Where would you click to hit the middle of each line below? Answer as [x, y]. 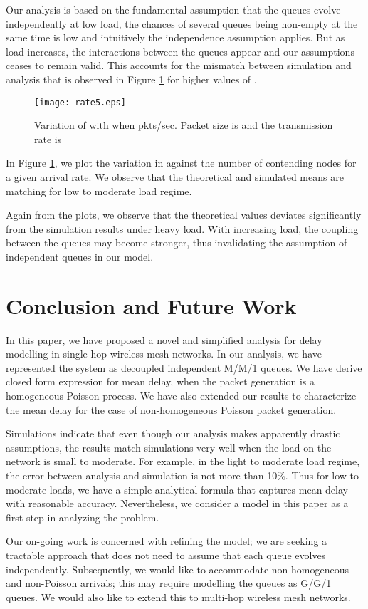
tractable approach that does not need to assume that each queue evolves [166, 555]
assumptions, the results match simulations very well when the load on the [169, 447]
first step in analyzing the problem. [83, 517]
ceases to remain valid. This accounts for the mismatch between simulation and [179, 65]
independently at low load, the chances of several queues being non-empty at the [182, 23]
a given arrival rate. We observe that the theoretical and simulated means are [175, 177]
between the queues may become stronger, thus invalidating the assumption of [177, 243]
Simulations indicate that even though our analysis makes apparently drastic [173, 433]
